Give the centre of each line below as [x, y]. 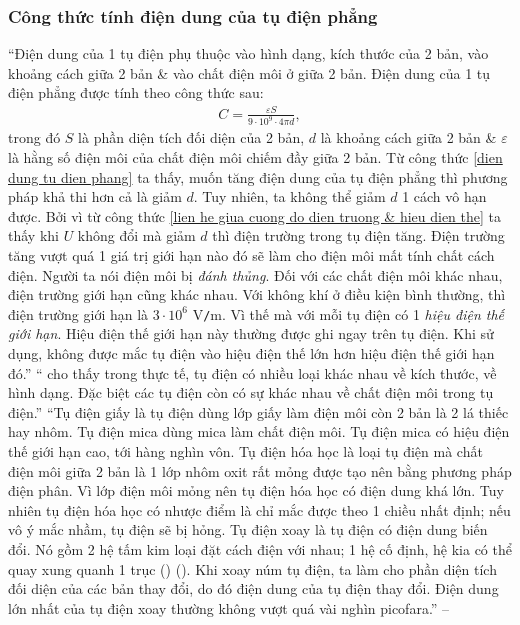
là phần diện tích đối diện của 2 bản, [191, 137]
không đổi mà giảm [136, 235]
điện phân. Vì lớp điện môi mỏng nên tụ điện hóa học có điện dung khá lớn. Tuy [256, 490]
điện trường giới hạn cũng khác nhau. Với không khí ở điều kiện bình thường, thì [257, 294]
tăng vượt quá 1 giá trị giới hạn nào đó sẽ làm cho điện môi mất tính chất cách [251, 254]
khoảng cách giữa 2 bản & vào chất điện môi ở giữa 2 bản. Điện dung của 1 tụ [249, 72]
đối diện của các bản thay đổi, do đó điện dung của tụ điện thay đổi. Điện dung [253, 588]
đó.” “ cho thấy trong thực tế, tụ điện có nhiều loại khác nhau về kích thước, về [252, 372]
